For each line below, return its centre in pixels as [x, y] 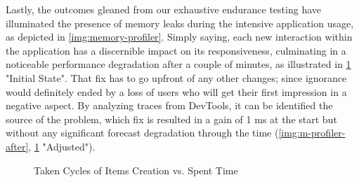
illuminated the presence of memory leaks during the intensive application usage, [180, 23]
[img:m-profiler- [312, 133]
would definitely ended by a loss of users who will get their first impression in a [176, 91]
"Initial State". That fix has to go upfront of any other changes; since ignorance [176, 77]
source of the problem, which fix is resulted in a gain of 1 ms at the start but [171, 119]
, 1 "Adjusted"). [62, 146]
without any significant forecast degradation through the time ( [142, 133]
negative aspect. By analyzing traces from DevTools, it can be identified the [169, 105]
